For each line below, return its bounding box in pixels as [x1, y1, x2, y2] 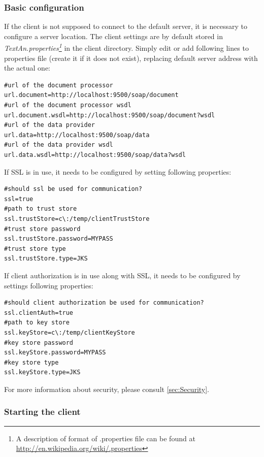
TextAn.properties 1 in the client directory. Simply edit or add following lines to [4, 41, 249, 53]
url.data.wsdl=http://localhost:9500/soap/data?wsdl [4, 151, 186, 158]
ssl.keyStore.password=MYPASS [4, 349, 106, 356]
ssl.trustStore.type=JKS [4, 255, 88, 263]
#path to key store [4, 319, 70, 327]
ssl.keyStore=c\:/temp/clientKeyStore [4, 329, 135, 336]
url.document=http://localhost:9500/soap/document [4, 91, 179, 99]
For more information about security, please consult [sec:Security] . [4, 383, 210, 394]
